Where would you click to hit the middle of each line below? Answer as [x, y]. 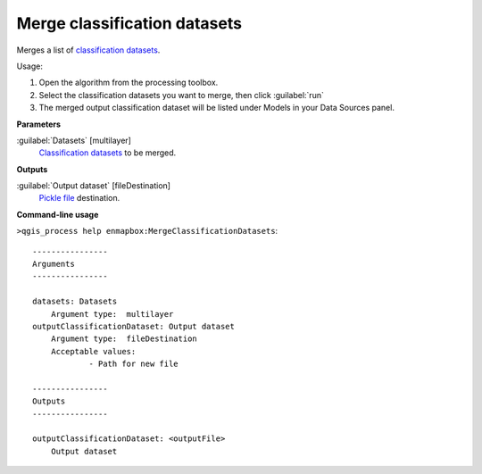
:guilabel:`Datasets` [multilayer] [74, 140]
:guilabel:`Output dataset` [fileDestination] [94, 186]
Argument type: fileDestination [124, 339]
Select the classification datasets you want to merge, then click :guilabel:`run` [182, 95]
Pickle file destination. [79, 198]
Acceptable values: [93, 351]
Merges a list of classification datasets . [88, 50]
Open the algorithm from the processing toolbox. [129, 83]
